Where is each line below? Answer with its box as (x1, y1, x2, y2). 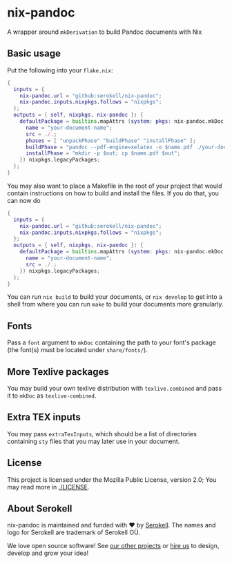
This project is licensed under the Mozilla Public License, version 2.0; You (7, 475, 217, 484)
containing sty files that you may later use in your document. (7, 437, 180, 445)
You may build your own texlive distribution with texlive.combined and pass (7, 385, 222, 392)
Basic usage (7, 48, 61, 59)
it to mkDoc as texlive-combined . (7, 391, 97, 400)
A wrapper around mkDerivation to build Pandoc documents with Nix (7, 28, 202, 36)
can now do (7, 196, 41, 204)
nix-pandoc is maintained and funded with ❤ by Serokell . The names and (7, 521, 216, 529)
